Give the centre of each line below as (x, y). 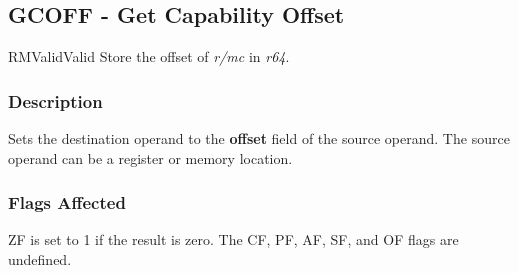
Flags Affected (67, 202)
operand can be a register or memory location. (150, 157)
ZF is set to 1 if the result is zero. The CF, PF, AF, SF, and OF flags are (233, 239)
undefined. (40, 259)
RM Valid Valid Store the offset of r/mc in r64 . (149, 56)
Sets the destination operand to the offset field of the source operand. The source (259, 138)
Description (55, 100)
